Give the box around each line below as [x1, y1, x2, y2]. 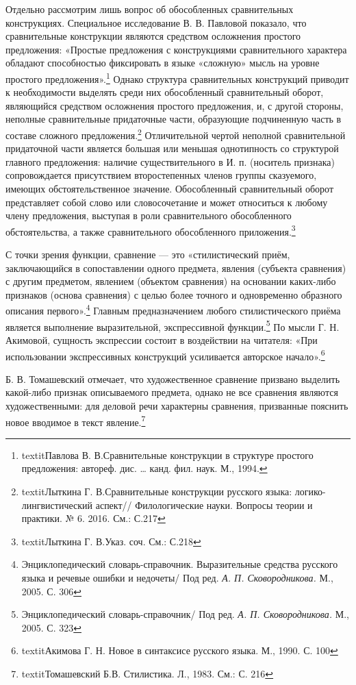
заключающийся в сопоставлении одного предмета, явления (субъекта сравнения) [5, 260, 346, 275]
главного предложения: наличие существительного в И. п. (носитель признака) [5, 154, 335, 169]
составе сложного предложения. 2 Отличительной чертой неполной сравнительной [5, 126, 346, 142]
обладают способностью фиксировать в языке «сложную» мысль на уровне [5, 55, 320, 70]
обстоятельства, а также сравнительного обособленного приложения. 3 [5, 222, 296, 238]
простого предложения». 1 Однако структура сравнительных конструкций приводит [5, 69, 349, 86]
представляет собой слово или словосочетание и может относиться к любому [5, 195, 328, 209]
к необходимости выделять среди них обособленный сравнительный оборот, [5, 85, 324, 99]
